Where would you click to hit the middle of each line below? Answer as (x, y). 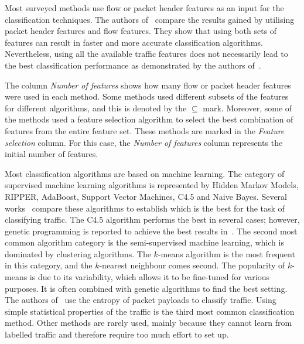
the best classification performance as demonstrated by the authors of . (133, 65)
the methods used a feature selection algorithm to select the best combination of (149, 119)
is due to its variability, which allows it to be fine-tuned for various (150, 277)
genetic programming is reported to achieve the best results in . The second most (151, 231)
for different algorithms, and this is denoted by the (96, 108)
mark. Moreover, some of (247, 108)
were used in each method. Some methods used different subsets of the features (147, 96)
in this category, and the (49, 265)
